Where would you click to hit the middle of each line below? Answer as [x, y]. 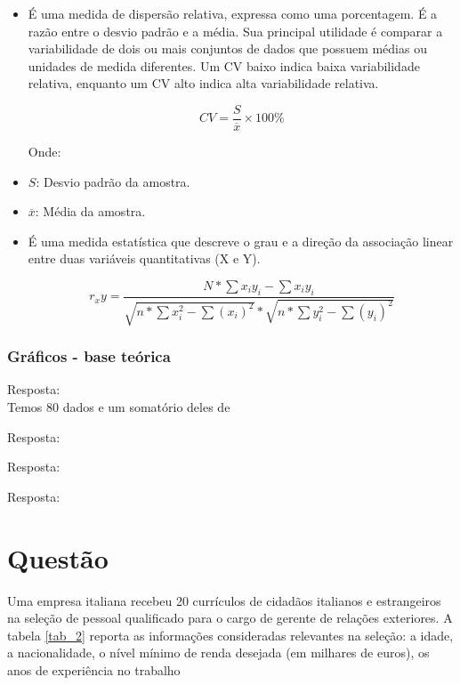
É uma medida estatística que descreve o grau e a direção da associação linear [241, 241]
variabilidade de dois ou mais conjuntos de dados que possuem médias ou [227, 48]
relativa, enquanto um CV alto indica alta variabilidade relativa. [203, 83]
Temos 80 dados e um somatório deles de [119, 407]
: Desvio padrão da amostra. [113, 181]
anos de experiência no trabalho [94, 669]
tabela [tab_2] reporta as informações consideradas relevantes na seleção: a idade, [230, 635]
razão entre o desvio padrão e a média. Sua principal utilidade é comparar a [235, 31]
